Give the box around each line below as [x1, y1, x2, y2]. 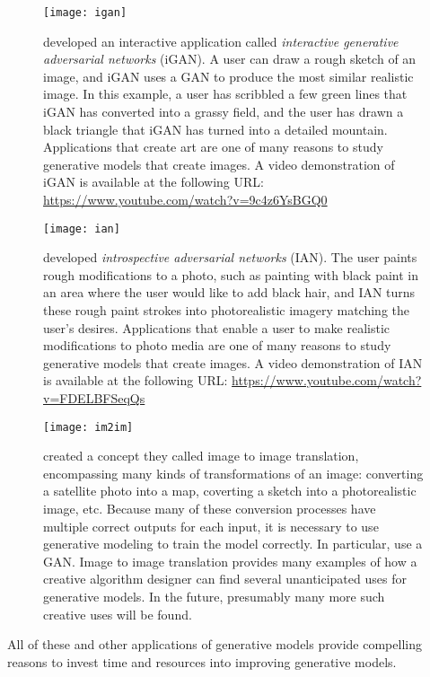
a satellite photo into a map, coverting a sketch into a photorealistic [43, 481, 417, 500]
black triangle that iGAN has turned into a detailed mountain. [43, 119, 388, 138]
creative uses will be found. [43, 604, 192, 623]
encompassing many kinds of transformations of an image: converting [43, 463, 424, 482]
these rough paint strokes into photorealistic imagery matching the [43, 301, 410, 320]
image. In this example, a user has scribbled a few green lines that [43, 84, 408, 103]
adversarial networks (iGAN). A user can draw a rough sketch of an [43, 49, 417, 68]
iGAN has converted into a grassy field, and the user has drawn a [43, 102, 404, 121]
